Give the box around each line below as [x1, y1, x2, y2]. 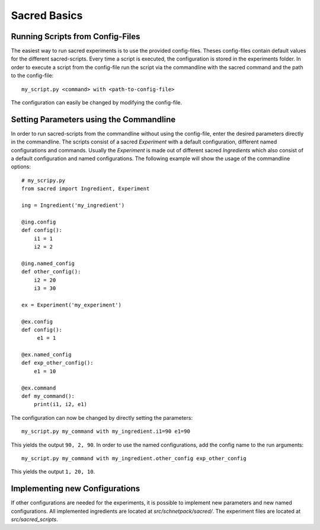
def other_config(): [21, 269, 81, 275]
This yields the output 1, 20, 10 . [11, 468, 95, 475]
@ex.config [21, 318, 53, 325]
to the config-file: [11, 72, 54, 79]
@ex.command [21, 384, 56, 391]
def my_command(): [21, 393, 75, 400]
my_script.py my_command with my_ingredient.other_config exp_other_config [21, 455, 247, 462]
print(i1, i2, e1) [33, 401, 88, 408]
